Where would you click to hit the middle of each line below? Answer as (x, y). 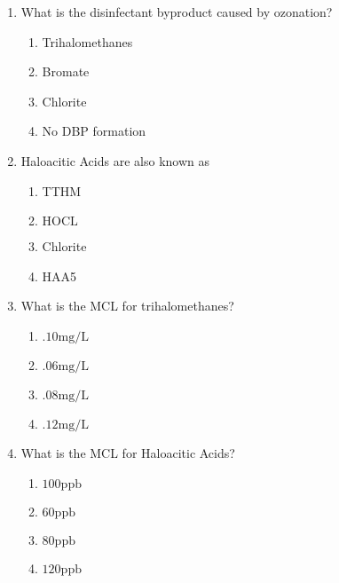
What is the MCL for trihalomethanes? (127, 306)
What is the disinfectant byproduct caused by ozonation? (177, 12)
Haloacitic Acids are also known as (115, 160)
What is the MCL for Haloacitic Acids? (128, 452)
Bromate (66, 71)
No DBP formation (94, 131)
